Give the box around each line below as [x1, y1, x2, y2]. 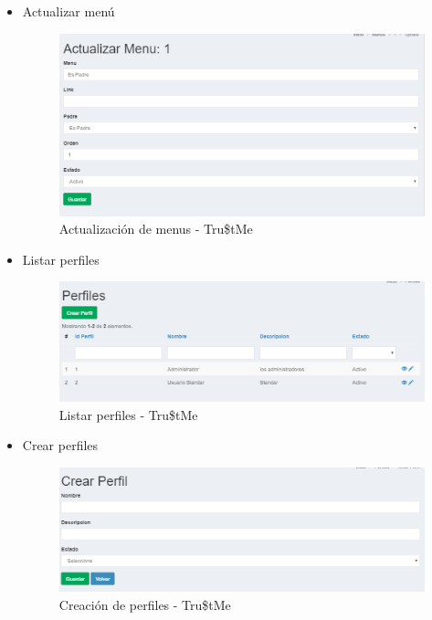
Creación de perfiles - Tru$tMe [58, 594, 231, 614]
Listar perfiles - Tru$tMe [58, 405, 198, 424]
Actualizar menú [22, 2, 115, 20]
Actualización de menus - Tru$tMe [58, 219, 253, 238]
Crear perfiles [22, 436, 99, 455]
